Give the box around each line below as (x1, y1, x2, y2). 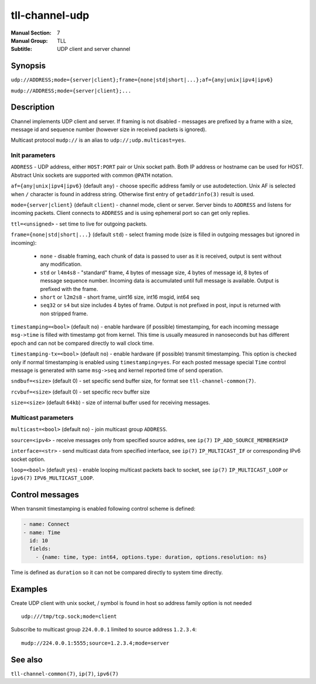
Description (11, 102, 55, 112)
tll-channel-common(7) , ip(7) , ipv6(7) (11, 670, 119, 677)
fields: (29, 545, 51, 552)
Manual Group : (11, 37, 48, 44)
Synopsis (11, 61, 46, 71)
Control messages (11, 490, 79, 500)
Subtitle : (11, 46, 32, 53)
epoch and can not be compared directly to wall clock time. (11, 340, 154, 347)
